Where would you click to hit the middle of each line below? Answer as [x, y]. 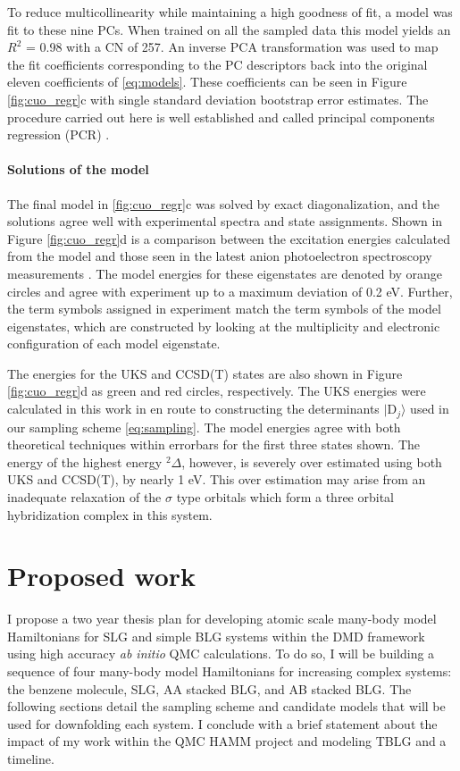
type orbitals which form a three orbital [285, 496]
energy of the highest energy [85, 461]
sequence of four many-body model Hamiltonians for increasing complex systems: [230, 671]
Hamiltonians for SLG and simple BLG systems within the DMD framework [216, 636]
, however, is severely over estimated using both [312, 461]
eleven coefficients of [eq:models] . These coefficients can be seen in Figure [207, 82]
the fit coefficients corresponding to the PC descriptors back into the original [217, 64]
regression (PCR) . [59, 134]
